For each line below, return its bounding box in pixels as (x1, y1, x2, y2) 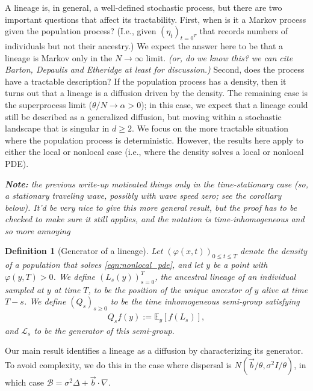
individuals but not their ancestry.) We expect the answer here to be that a (5, 39, 284, 52)
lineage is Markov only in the (5, 51, 113, 64)
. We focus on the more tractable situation (131, 122, 288, 135)
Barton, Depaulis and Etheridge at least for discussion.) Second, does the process (5, 63, 305, 76)
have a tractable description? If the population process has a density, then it (5, 74, 287, 87)
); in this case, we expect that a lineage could (141, 98, 308, 111)
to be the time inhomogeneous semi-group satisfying (110, 295, 300, 308)
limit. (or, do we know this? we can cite (146, 51, 293, 64)
